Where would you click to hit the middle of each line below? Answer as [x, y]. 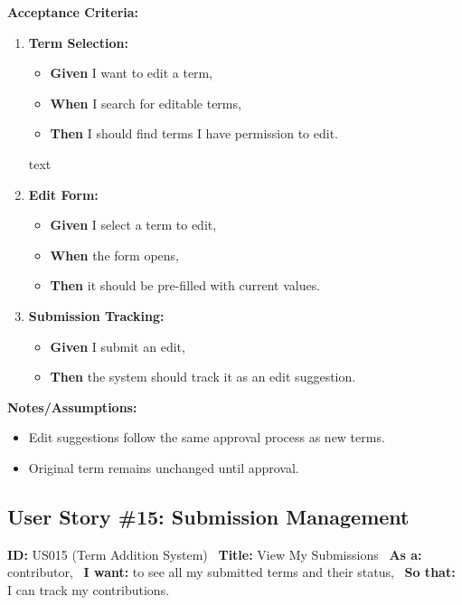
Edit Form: [63, 194]
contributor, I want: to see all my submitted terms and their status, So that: [231, 572]
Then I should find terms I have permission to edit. [194, 133]
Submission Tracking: [96, 315]
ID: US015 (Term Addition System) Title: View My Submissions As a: [215, 554]
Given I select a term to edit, [133, 225]
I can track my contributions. [89, 589]
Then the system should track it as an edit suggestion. [203, 377]
